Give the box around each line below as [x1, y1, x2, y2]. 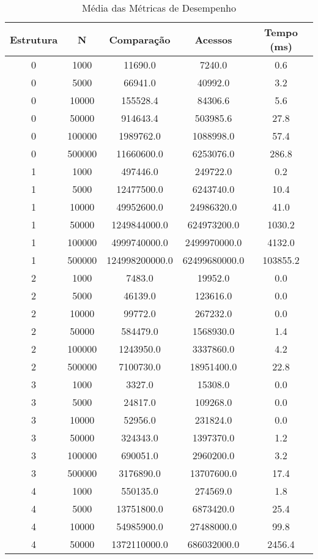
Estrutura [10, 32, 58, 47]
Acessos [194, 32, 232, 47]
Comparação [109, 32, 171, 47]
